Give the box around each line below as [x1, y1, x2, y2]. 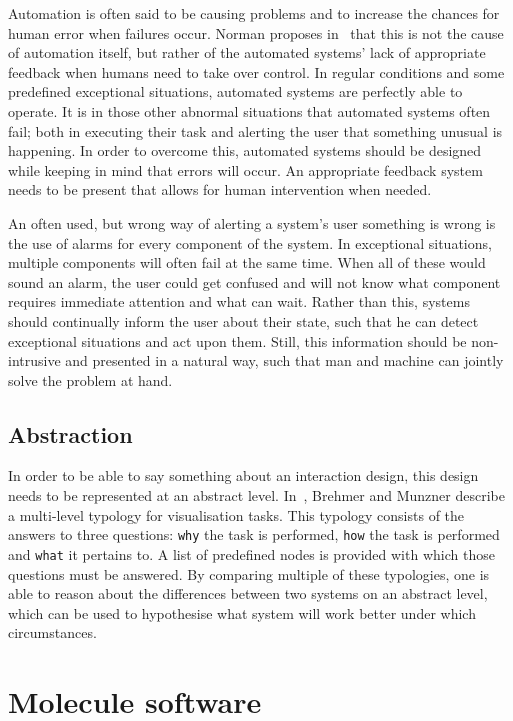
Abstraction [8, 418, 133, 449]
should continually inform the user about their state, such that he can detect [8, 310, 479, 331]
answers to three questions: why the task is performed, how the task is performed [8, 524, 500, 545]
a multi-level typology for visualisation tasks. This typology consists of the [8, 504, 465, 525]
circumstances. [8, 622, 97, 643]
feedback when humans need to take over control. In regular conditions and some [8, 61, 505, 82]
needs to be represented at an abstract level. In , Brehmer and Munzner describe [8, 485, 505, 506]
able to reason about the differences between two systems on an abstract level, [8, 583, 488, 604]
